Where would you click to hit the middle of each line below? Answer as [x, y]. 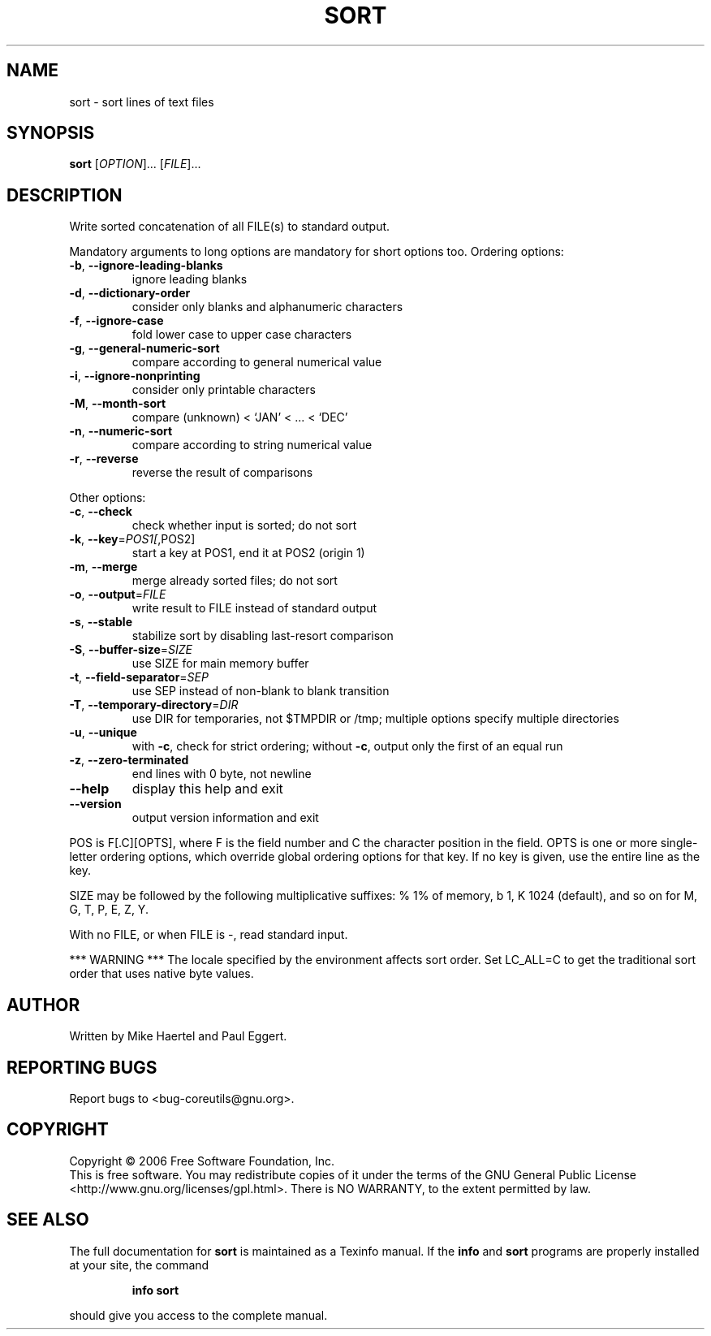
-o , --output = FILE [118, 594]
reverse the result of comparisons [222, 473]
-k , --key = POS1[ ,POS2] [132, 539]
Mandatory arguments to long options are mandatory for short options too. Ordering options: [317, 252]
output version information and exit [225, 818]
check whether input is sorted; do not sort [244, 525]
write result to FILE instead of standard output [254, 608]
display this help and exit [207, 789]
